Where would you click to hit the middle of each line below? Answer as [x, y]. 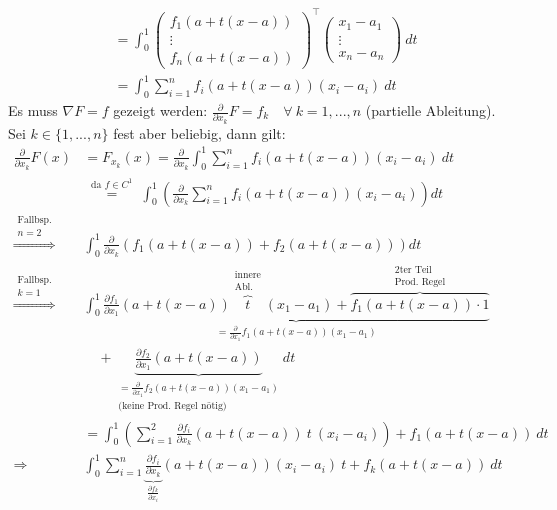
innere [247, 275]
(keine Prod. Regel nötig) [172, 405]
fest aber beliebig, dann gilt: [199, 132]
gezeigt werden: [160, 110]
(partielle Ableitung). [430, 110]
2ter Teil [413, 270]
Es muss [33, 110]
